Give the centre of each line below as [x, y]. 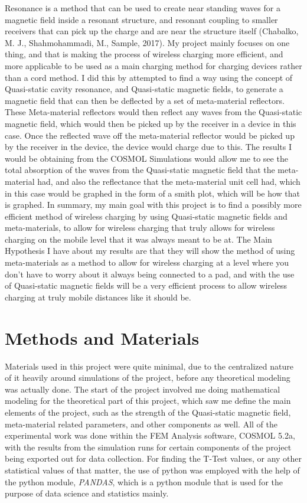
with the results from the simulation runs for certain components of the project [148, 447]
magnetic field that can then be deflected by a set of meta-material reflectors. [145, 100]
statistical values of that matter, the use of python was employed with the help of [152, 470]
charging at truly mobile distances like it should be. [98, 297]
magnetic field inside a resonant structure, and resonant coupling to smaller [141, 19]
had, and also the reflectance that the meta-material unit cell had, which [169, 181]
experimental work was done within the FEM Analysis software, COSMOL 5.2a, [150, 435]
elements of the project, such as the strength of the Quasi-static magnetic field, [148, 412]
